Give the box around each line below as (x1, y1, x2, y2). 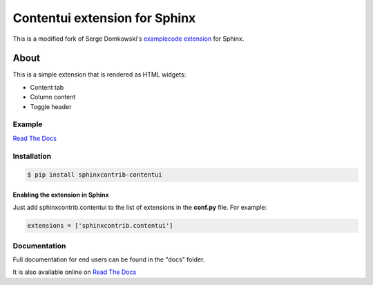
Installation (12, 151, 52, 161)
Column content (30, 93, 76, 101)
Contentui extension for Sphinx (12, 10, 196, 26)
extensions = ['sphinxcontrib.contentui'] (27, 222, 173, 230)
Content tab (30, 83, 64, 91)
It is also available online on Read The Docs (12, 268, 137, 276)
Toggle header (30, 102, 72, 110)
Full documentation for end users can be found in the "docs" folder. (12, 255, 205, 264)
